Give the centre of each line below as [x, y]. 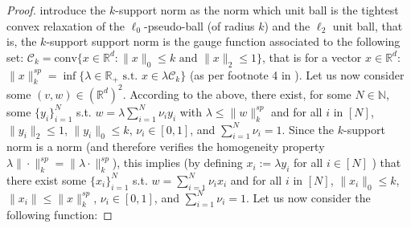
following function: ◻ [60, 215]
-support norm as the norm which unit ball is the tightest [257, 10]
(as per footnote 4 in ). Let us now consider [297, 74]
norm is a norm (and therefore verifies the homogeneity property [166, 147]
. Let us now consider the [308, 197]
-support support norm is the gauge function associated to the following [223, 41]
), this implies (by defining [177, 163]
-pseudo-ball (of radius [199, 25]
